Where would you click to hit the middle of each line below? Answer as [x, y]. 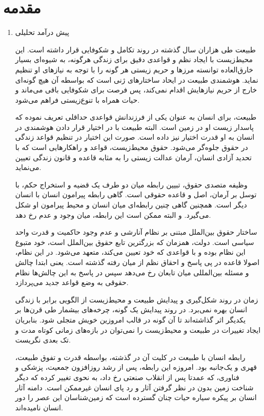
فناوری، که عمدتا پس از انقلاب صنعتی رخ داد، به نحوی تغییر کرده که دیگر [127, 377]
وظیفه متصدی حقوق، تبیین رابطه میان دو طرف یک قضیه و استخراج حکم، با [131, 184]
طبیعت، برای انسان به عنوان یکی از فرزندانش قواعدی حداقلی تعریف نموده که [136, 117]
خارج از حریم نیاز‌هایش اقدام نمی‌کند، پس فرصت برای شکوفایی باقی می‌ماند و [136, 90]
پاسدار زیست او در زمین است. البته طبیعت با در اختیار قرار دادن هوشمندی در [134, 127]
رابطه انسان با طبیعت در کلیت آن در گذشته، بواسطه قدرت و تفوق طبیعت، [130, 357]
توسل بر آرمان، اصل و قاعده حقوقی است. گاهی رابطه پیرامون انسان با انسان [136, 194]
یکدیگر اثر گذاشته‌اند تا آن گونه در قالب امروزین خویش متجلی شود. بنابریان [130, 319]
